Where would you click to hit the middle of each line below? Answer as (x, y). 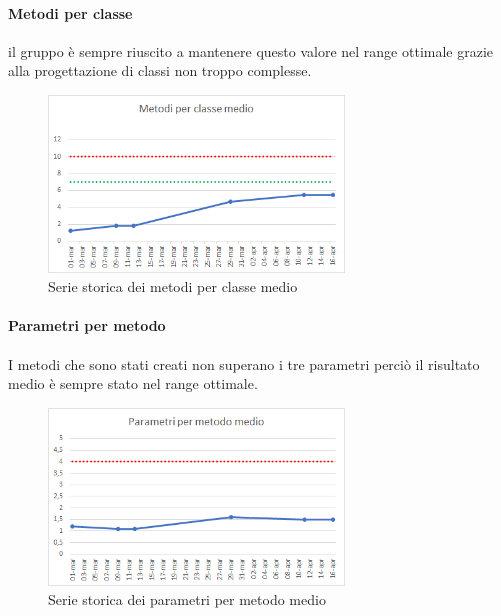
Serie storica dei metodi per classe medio (173, 286)
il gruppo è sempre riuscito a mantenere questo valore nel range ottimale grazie (251, 50)
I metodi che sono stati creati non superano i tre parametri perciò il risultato (244, 363)
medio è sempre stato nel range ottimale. (133, 383)
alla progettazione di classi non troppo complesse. (160, 70)
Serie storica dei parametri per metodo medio (187, 599)
